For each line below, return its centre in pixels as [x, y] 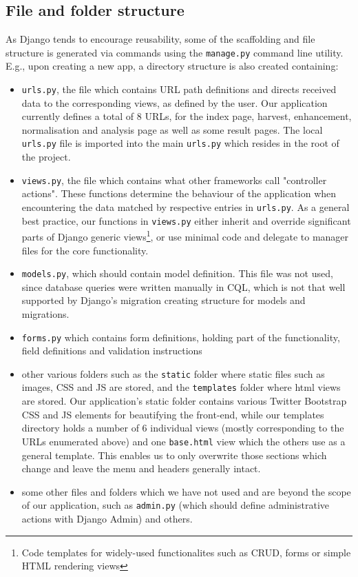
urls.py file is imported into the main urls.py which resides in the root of [180, 143]
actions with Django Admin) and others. [107, 519]
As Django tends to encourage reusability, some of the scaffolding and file [160, 39]
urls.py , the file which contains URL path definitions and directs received [179, 89]
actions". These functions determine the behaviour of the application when [179, 193]
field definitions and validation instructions [112, 351]
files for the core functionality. [85, 250]
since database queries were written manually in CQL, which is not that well [183, 286]
